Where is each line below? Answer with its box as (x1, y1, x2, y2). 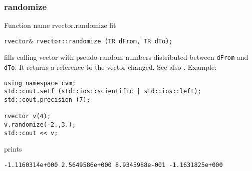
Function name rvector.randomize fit (4, 20, 116, 30)
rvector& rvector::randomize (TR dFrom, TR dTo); (4, 37, 173, 45)
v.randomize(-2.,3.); (4, 121, 76, 129)
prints (4, 144, 22, 154)
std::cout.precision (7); (4, 96, 90, 104)
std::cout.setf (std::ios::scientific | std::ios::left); (4, 88, 201, 95)
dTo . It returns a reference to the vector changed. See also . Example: (4, 62, 217, 72)
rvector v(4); (4, 113, 51, 120)
